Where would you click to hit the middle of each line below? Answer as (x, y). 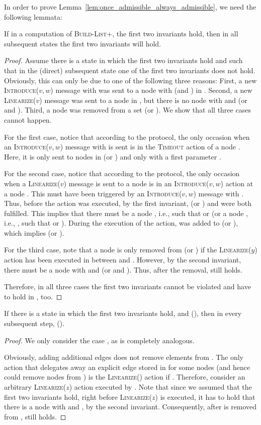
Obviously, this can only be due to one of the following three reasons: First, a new (130, 80)
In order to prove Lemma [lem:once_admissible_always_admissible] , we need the (130, 7)
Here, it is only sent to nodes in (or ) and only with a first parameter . (113, 156)
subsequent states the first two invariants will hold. (83, 43)
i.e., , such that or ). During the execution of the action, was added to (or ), (121, 223)
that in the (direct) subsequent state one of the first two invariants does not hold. (130, 70)
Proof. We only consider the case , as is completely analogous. (99, 340)
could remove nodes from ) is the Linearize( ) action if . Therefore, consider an (125, 377)
